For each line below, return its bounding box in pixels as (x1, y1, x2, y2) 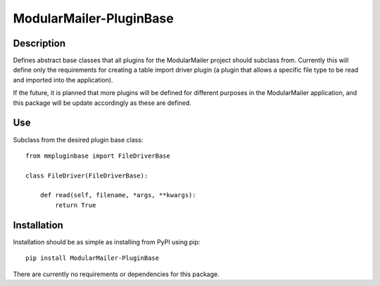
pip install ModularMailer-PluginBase (25, 254, 160, 262)
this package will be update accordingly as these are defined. (13, 99, 191, 107)
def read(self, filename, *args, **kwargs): (39, 191, 196, 199)
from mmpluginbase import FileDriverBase (25, 151, 170, 160)
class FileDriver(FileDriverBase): (25, 171, 148, 180)
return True (55, 201, 96, 209)
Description (13, 37, 66, 49)
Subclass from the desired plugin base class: (13, 135, 144, 144)
